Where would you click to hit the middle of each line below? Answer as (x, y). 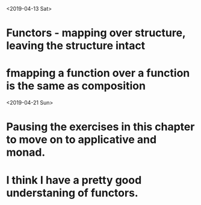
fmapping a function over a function (98, 73)
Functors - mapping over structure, (96, 33)
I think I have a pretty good (74, 180)
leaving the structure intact (76, 46)
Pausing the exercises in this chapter (100, 127)
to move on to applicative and (82, 140)
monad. (26, 152)
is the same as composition (76, 86)
